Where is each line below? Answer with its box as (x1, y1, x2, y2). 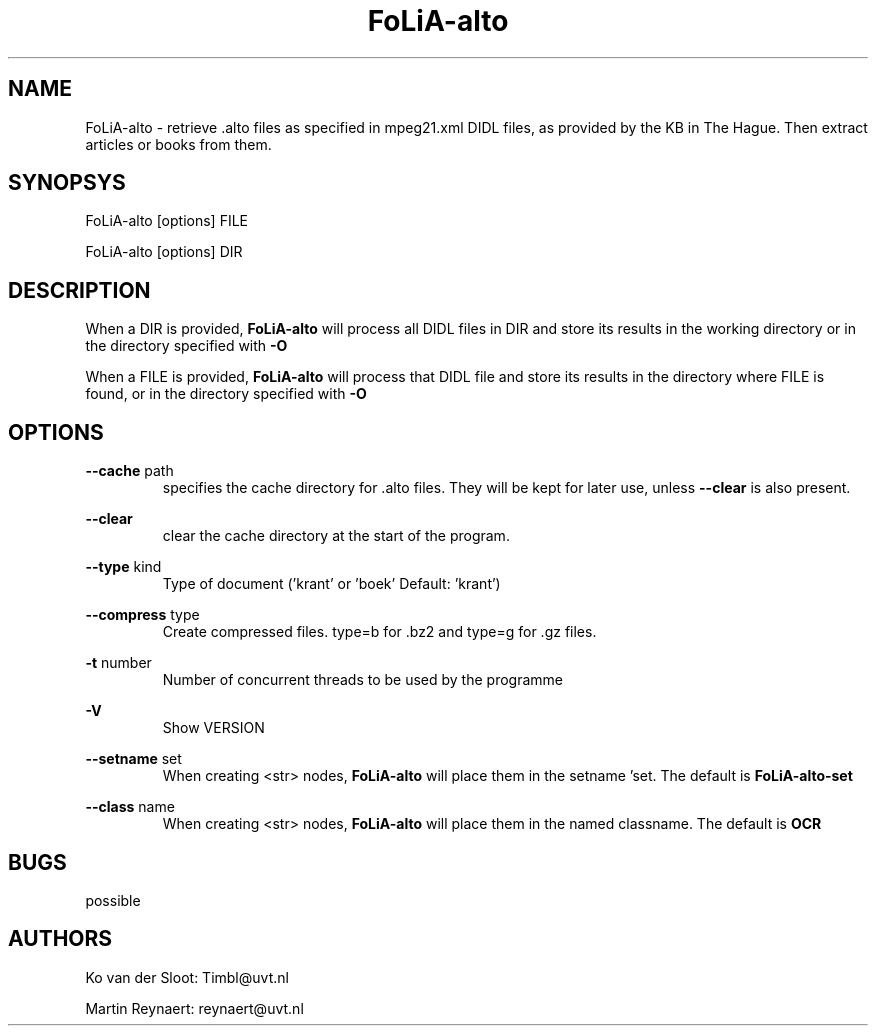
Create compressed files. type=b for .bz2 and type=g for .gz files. (162, 623, 597, 641)
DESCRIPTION (8, 277, 151, 303)
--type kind (85, 558, 162, 576)
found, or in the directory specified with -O (85, 385, 367, 403)
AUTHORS (8, 926, 113, 952)
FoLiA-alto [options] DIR (85, 243, 243, 261)
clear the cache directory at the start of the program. (162, 527, 510, 545)
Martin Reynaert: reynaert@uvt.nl (85, 999, 304, 1017)
